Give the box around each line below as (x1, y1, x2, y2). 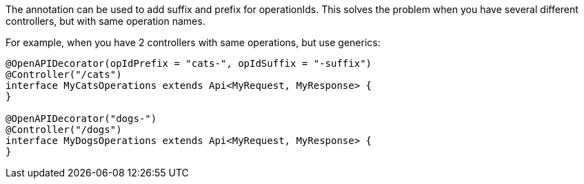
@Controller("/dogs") (6, 124, 122, 135)
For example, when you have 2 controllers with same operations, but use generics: (6, 37, 381, 48)
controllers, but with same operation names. (6, 15, 205, 27)
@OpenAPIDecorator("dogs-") (6, 113, 157, 124)
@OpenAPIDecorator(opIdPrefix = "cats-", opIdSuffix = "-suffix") (6, 58, 372, 69)
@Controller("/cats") (6, 69, 122, 80)
